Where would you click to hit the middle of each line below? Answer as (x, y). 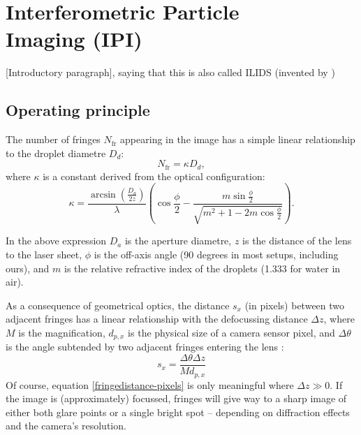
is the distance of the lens (297, 241)
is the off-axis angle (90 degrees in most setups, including (216, 254)
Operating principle (78, 110)
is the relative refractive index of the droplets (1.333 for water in (202, 268)
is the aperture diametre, (178, 241)
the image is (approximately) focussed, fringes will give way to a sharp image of (176, 398)
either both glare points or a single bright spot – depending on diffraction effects (178, 412)
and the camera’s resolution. (66, 426)
